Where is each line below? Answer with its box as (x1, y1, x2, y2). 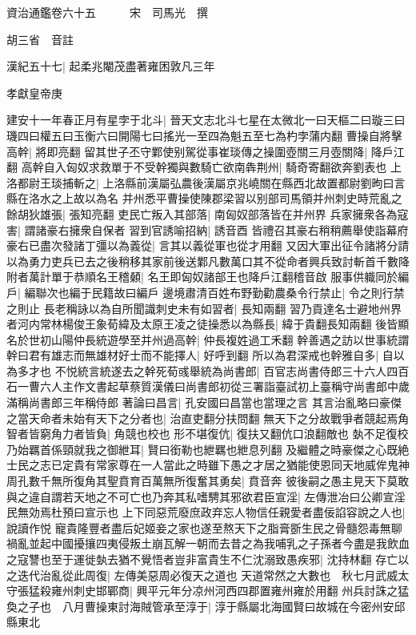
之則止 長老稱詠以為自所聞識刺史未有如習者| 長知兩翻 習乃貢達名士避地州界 (6, 299, 402, 316)
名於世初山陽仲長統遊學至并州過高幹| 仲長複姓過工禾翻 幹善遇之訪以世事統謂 (6, 331, 410, 348)
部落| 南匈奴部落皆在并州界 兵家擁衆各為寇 (185, 205, 409, 222)
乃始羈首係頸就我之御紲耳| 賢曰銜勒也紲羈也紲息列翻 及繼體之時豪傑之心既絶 (6, 440, 410, 457)
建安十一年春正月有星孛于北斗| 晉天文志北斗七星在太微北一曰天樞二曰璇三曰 (6, 111, 406, 128)
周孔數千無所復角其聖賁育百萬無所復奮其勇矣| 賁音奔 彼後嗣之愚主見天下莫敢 (6, 472, 410, 489)
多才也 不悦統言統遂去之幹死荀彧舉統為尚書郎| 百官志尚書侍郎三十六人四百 (17, 362, 410, 379)
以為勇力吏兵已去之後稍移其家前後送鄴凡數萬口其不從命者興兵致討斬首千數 (6, 252, 398, 269)
